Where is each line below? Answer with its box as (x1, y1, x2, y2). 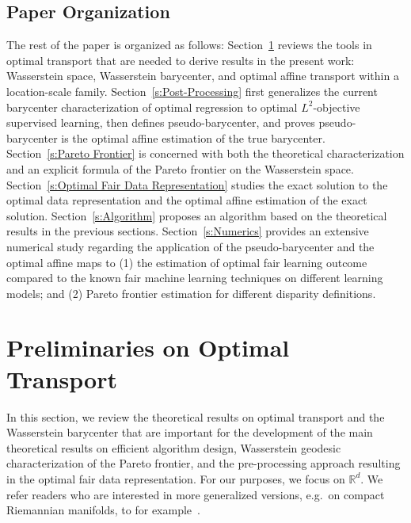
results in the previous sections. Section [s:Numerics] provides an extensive (6, 223, 369, 239)
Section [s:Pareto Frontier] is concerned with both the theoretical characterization (6, 145, 405, 162)
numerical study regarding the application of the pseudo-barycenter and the (6, 238, 375, 254)
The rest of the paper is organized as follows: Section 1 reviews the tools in (6, 36, 372, 53)
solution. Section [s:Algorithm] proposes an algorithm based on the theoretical (6, 207, 387, 223)
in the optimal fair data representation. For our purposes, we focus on (6, 470, 345, 487)
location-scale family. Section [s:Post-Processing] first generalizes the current (6, 82, 378, 99)
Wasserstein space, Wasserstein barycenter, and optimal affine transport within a (6, 67, 399, 84)
